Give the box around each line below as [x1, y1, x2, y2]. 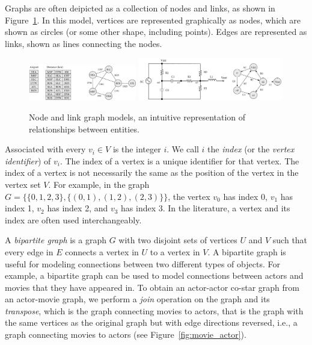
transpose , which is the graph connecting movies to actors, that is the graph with [5, 304, 304, 317]
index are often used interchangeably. [5, 213, 142, 226]
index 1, [5, 202, 34, 214]
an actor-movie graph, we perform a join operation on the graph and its [5, 293, 270, 305]
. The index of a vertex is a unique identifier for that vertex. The [60, 154, 299, 167]
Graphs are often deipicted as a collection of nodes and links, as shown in [5, 2, 275, 14]
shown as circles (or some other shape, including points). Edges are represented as [5, 25, 307, 38]
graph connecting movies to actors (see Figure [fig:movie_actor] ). [5, 328, 246, 341]
